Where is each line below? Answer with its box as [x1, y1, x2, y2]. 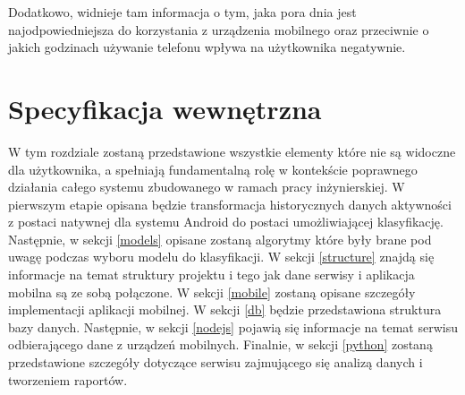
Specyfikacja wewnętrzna [8, 90, 322, 126]
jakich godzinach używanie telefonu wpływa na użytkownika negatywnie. [8, 38, 406, 56]
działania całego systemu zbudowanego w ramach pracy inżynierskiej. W [8, 177, 405, 196]
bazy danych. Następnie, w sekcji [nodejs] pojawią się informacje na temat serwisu [8, 317, 458, 336]
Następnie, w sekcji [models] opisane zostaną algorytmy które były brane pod [8, 229, 432, 248]
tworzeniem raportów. [8, 370, 128, 389]
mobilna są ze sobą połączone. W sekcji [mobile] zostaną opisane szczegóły [8, 282, 416, 301]
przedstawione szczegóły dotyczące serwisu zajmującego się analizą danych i [8, 353, 423, 372]
